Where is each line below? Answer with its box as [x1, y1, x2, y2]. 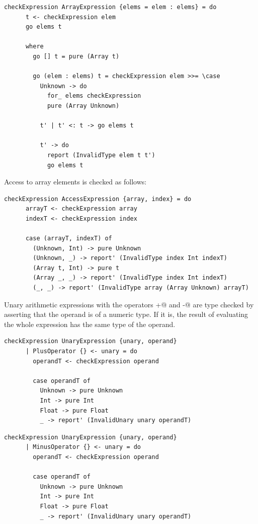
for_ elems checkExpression [47, 92, 141, 100]
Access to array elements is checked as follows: [4, 176, 147, 187]
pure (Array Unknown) [47, 102, 120, 109]
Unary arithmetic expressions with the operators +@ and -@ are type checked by [4, 299, 254, 309]
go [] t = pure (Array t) [33, 52, 120, 60]
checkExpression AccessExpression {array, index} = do [4, 195, 192, 203]
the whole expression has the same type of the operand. [4, 318, 176, 329]
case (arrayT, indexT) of [25, 235, 112, 242]
